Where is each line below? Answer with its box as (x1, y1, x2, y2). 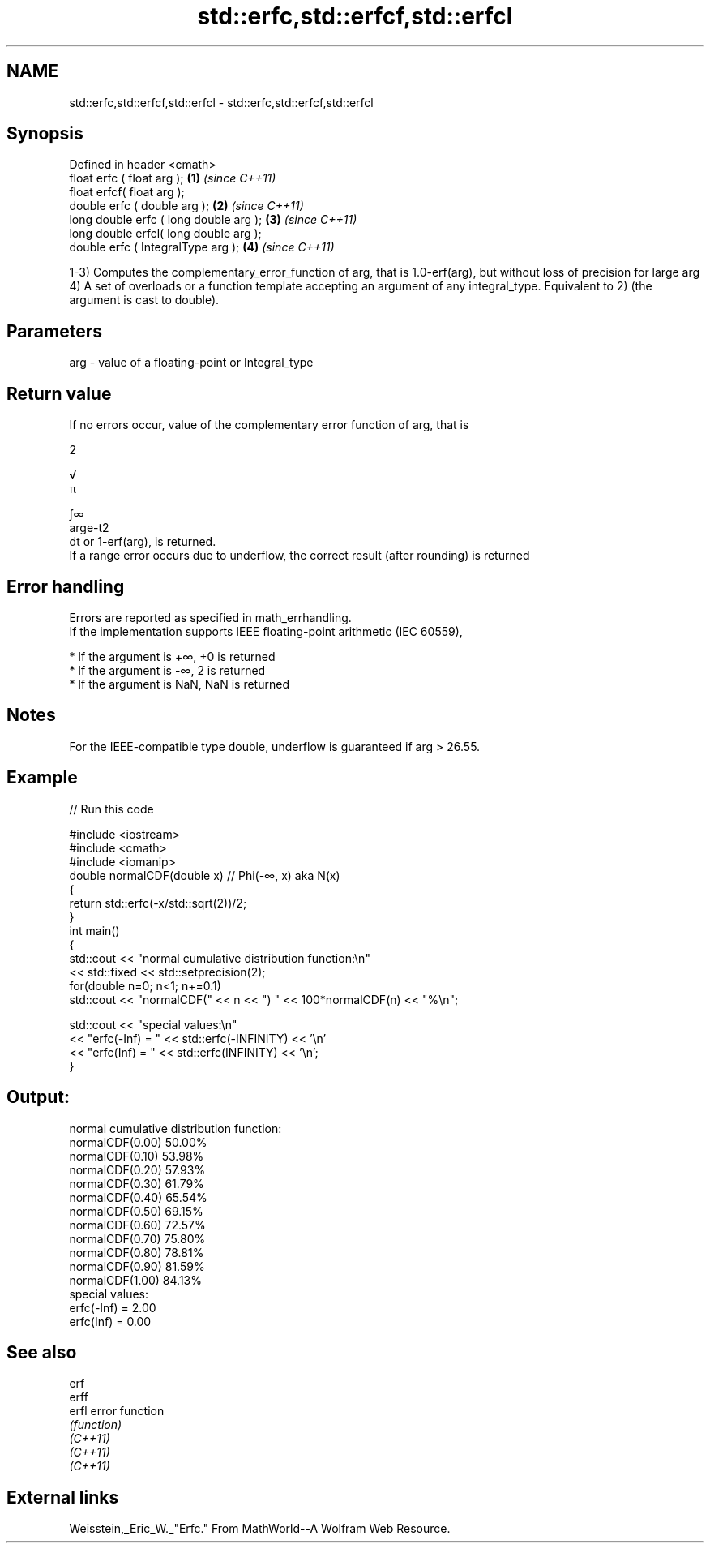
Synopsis (6, 123, 83, 144)
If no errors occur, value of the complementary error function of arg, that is (69, 418, 469, 432)
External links (6, 1487, 119, 1508)
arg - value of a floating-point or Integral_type (69, 355, 314, 370)
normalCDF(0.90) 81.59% (69, 1259, 205, 1273)
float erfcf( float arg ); (69, 185, 185, 200)
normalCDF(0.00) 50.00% (69, 1135, 207, 1149)
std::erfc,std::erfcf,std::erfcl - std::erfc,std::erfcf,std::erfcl (69, 95, 374, 109)
